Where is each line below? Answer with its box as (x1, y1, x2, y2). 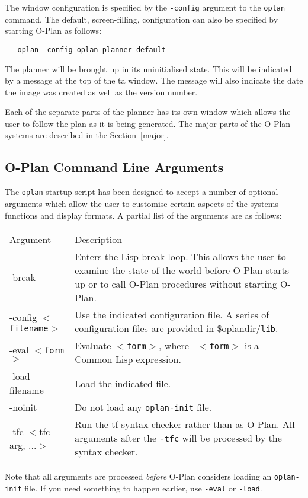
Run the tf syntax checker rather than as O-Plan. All (75, 417, 295, 432)
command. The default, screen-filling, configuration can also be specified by (5, 12, 278, 25)
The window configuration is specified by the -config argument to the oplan (5, 1, 285, 13)
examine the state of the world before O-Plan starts (75, 263, 290, 277)
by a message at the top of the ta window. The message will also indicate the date (5, 74, 303, 87)
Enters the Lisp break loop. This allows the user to (75, 250, 286, 264)
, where (159, 339, 189, 353)
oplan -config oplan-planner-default (17, 45, 166, 54)
